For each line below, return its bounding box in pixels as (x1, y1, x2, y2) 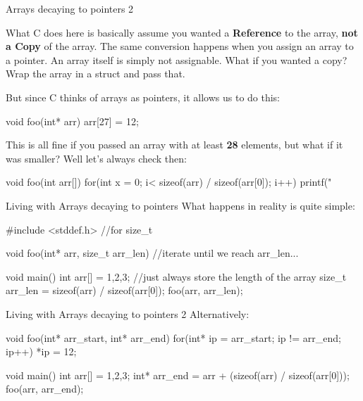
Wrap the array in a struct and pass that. (6, 66, 185, 81)
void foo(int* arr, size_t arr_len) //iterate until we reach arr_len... (6, 246, 299, 260)
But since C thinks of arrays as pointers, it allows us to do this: (6, 89, 281, 104)
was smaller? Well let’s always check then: (6, 151, 187, 165)
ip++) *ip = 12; (6, 344, 77, 359)
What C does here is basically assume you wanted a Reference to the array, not (6, 25, 358, 39)
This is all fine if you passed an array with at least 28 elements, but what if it (6, 137, 343, 152)
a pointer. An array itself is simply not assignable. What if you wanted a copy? (6, 52, 347, 67)
